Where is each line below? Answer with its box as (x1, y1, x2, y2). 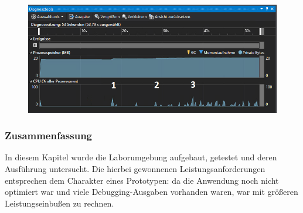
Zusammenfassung (5, 128, 93, 143)
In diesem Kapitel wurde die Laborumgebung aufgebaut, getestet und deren (5, 151, 277, 163)
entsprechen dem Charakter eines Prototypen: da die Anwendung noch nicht (5, 174, 279, 186)
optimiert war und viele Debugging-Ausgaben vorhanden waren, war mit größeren (5, 185, 298, 198)
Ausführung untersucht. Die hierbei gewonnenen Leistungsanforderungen (5, 162, 265, 174)
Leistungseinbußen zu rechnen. (5, 197, 114, 209)
